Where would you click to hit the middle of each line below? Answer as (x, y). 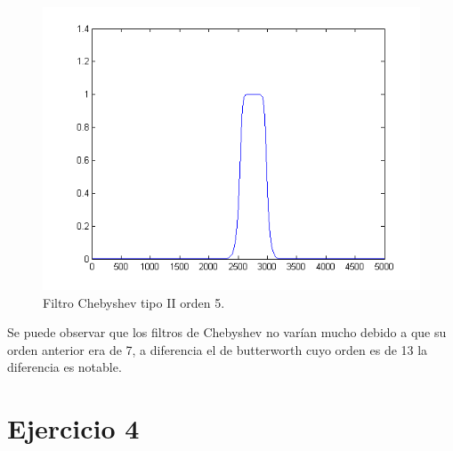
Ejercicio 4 (73, 428)
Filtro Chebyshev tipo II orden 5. (134, 302)
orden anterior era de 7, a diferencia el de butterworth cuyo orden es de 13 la (218, 349)
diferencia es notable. (65, 367)
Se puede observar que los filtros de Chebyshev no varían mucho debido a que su (227, 332)
